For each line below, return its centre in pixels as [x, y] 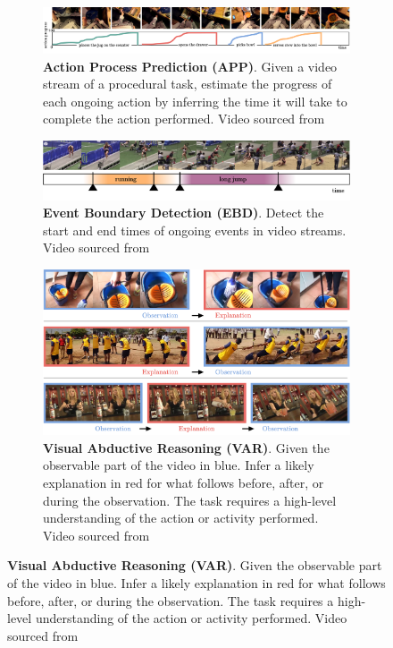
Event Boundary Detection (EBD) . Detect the [184, 213]
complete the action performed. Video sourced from [184, 119]
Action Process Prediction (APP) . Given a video [190, 66]
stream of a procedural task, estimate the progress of [188, 84]
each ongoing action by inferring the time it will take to [195, 101]
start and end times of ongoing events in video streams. [195, 230]
